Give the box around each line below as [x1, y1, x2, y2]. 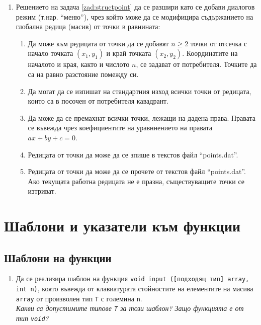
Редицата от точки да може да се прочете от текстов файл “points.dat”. [28, 166, 246, 177]
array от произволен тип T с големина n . [16, 293, 142, 303]
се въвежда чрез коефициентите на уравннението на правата [28, 122, 212, 133]
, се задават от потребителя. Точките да [136, 59, 257, 69]
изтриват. [28, 186, 56, 196]
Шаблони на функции [4, 250, 112, 265]
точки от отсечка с [190, 38, 247, 48]
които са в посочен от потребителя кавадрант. [28, 96, 169, 106]
